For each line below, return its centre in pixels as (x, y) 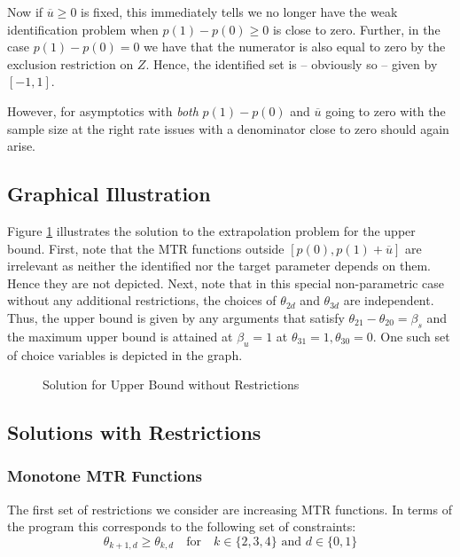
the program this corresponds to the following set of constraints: (182, 526)
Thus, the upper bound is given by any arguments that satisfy (176, 317)
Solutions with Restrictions (134, 432)
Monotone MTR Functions (105, 476)
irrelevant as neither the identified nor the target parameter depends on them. (219, 266)
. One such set (411, 336)
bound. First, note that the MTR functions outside (146, 248)
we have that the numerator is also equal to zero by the (295, 47)
